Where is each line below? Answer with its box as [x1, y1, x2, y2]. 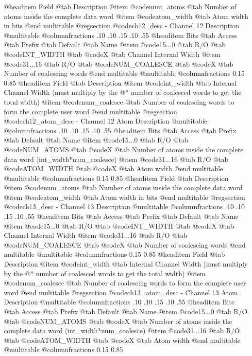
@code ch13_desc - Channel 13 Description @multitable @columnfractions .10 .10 [4, 201, 245, 212]
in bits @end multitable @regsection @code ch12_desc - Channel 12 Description [4, 20, 239, 31]
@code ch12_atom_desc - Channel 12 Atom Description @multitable [4, 116, 207, 126]
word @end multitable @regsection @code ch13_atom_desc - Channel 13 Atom [4, 287, 238, 297]
